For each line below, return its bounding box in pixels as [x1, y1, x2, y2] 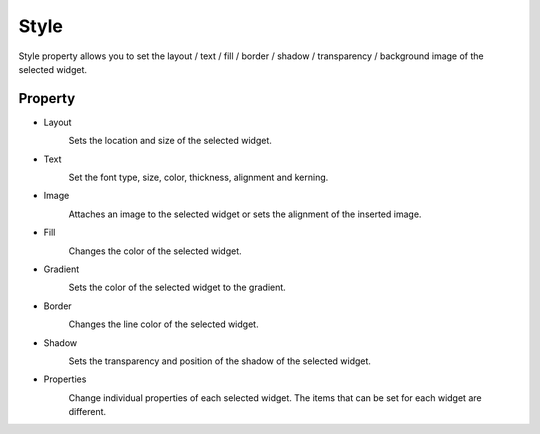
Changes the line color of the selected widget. [68, 318, 259, 330]
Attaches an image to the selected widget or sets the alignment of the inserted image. [68, 208, 422, 220]
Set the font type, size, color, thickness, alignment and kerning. [68, 171, 329, 184]
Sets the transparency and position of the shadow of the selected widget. [68, 355, 372, 367]
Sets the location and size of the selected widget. [68, 135, 272, 147]
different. [68, 406, 107, 418]
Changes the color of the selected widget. [68, 245, 242, 257]
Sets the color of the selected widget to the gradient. [68, 281, 287, 294]
